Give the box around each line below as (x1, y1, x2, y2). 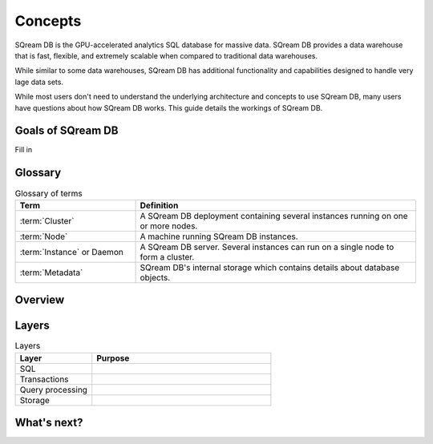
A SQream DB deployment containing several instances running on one (140, 210, 408, 221)
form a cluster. (140, 251, 195, 262)
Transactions (19, 373, 69, 385)
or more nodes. (140, 220, 198, 232)
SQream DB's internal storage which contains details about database (140, 261, 400, 272)
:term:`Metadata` (19, 267, 83, 278)
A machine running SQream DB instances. (140, 231, 298, 242)
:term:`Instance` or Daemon (19, 246, 123, 257)
